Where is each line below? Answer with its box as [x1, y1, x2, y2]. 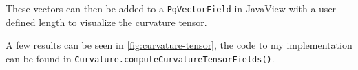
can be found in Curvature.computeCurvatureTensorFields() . [6, 51, 275, 65]
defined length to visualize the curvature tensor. [6, 14, 207, 29]
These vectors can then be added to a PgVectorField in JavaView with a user [6, 1, 337, 15]
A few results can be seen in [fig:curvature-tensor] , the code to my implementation [6, 38, 352, 52]
